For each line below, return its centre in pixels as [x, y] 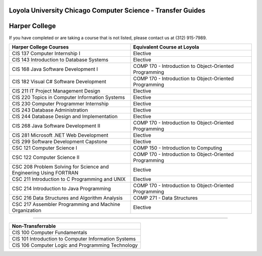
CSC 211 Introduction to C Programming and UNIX [69, 179]
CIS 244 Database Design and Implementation [65, 116]
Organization [26, 210]
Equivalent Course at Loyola [166, 47]
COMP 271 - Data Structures [165, 198]
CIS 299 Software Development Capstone [60, 142]
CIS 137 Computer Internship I [46, 53]
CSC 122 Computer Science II [46, 157]
